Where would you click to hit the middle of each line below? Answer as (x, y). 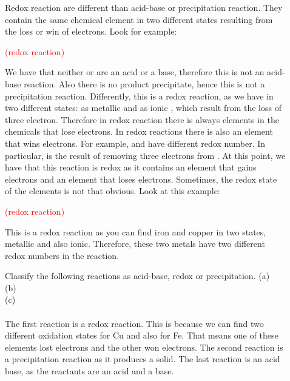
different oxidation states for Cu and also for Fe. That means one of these (142, 335)
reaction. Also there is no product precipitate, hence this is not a (144, 83)
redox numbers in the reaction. (62, 255)
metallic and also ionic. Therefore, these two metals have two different (135, 244)
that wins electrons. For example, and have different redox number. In (135, 143)
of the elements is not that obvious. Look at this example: (113, 191)
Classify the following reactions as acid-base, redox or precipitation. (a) (137, 276)
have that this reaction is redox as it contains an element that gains (131, 167)
